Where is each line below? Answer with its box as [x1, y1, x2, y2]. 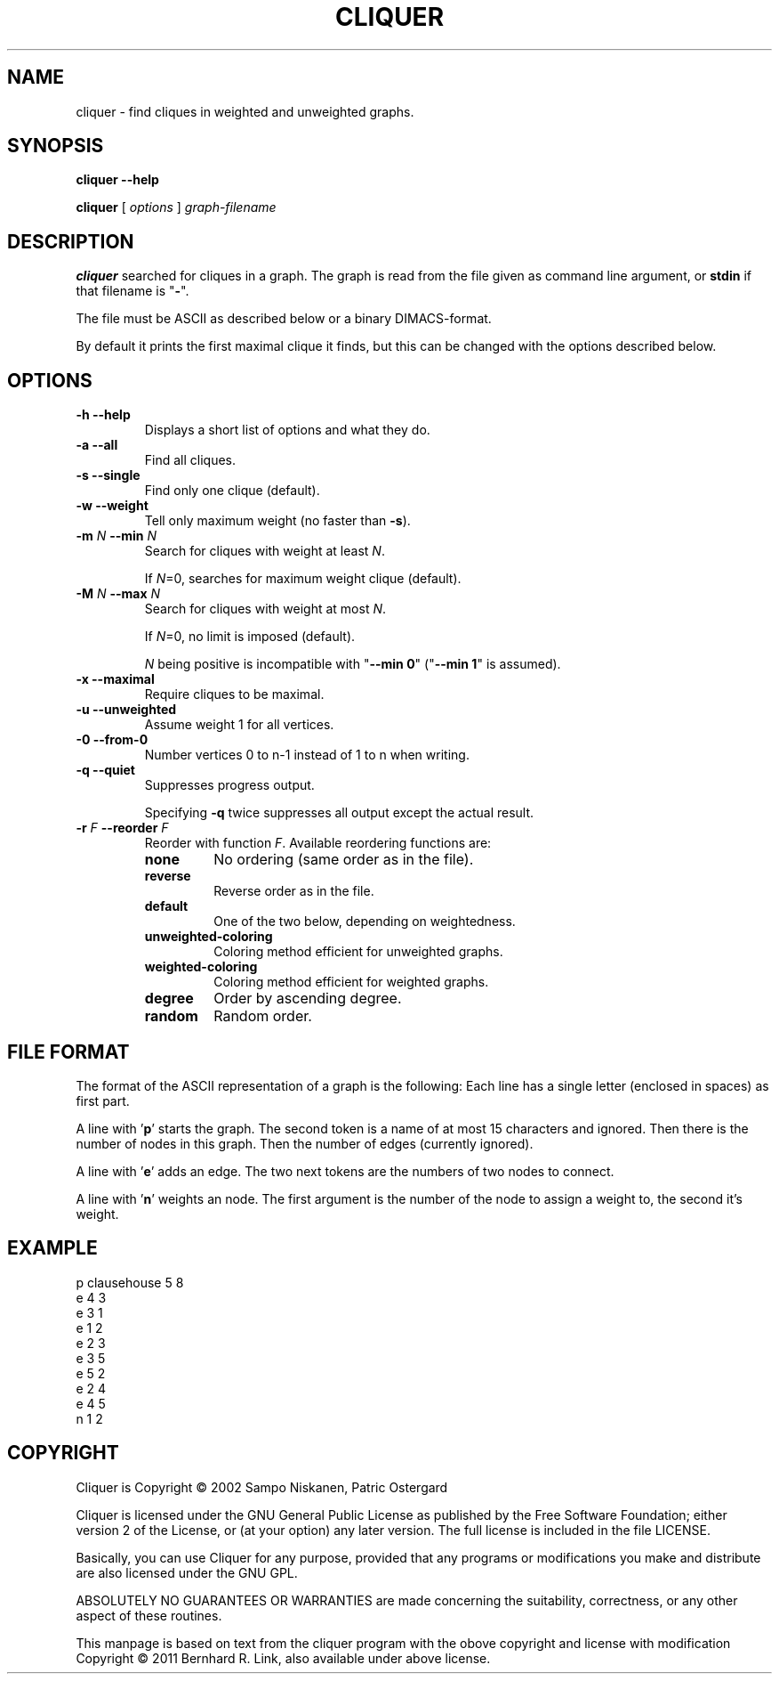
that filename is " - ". [76, 283, 189, 299]
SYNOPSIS [7, 134, 104, 158]
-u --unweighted [76, 702, 177, 718]
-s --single [76, 467, 141, 483]
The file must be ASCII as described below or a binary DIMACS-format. [76, 311, 492, 327]
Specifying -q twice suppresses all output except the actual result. [144, 805, 534, 821]
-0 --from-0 [76, 732, 149, 748]
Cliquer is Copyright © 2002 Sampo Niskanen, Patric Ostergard [76, 1479, 448, 1495]
